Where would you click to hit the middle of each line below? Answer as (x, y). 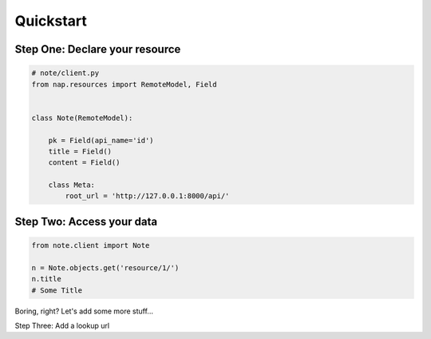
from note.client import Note (91, 245)
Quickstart (51, 21)
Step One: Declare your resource (98, 49)
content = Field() (84, 163)
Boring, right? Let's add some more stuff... (84, 311)
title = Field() (80, 151)
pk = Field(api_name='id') (101, 140)
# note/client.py (65, 73)
